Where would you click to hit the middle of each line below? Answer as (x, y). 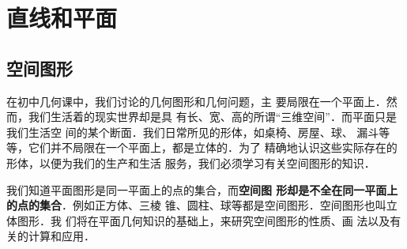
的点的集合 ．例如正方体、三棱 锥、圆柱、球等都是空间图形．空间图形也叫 (196, 205)
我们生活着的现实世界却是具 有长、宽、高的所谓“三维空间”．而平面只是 (212, 117)
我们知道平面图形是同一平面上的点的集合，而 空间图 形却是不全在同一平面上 (202, 189)
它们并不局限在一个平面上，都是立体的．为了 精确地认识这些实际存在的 (213, 147)
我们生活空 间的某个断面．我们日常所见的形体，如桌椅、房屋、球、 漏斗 (193, 132)
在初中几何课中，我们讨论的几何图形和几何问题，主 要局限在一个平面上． (196, 101)
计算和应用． (61, 236)
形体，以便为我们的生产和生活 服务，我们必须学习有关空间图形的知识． (191, 162)
